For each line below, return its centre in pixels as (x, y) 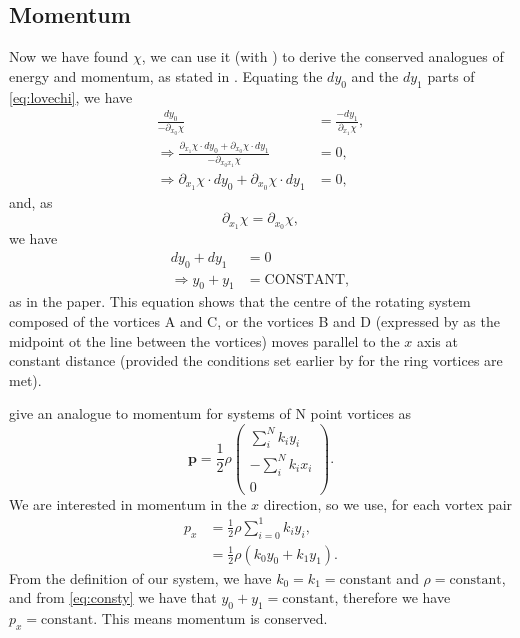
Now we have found (69, 56)
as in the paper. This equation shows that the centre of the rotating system (240, 301)
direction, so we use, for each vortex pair (388, 503)
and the (375, 75)
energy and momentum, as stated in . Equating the (166, 75)
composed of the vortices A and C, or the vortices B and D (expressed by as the (254, 321)
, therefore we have (392, 597)
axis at (437, 340)
